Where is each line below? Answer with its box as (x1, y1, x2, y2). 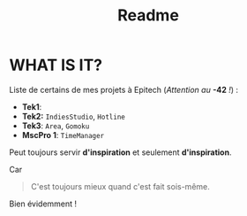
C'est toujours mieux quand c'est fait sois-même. (30, 181, 210, 191)
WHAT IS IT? (9, 55, 103, 75)
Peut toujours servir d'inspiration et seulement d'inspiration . (9, 147, 232, 158)
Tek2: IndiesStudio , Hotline (21, 111, 125, 121)
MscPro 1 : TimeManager (21, 129, 105, 140)
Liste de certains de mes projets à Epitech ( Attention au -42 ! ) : (9, 84, 239, 95)
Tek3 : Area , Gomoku (21, 120, 90, 131)
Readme (117, 5, 179, 26)
